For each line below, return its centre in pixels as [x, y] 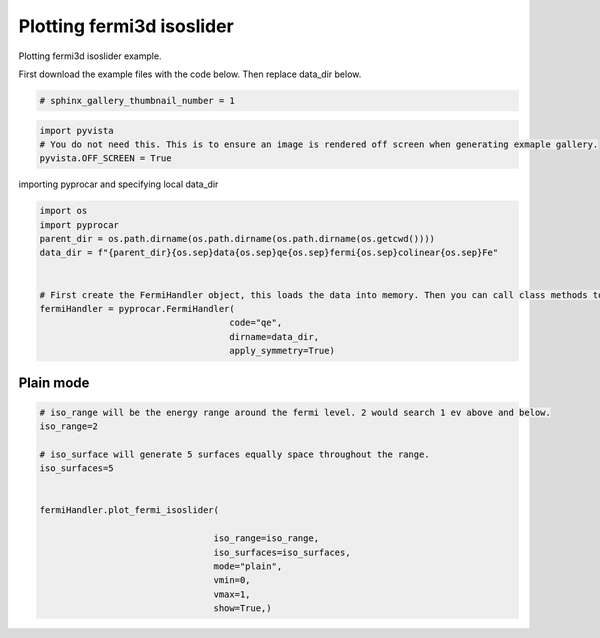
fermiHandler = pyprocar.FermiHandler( [137, 308]
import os [63, 211]
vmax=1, [232, 594]
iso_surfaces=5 [76, 468]
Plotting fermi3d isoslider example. [90, 56]
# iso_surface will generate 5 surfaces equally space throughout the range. [234, 454]
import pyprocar [79, 224]
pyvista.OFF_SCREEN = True [105, 158]
